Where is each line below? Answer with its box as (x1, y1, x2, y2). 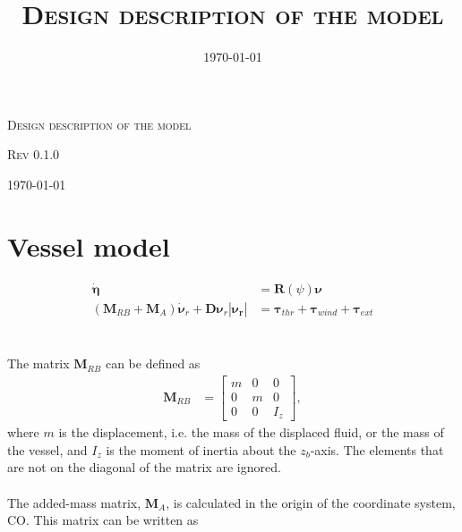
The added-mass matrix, (7, 493, 141, 511)
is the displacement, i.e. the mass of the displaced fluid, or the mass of (58, 423, 444, 442)
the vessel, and (7, 440, 88, 459)
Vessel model (7, 227, 170, 264)
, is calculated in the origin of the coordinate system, (166, 493, 456, 511)
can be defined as (105, 354, 201, 373)
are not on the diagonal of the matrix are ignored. (7, 458, 281, 477)
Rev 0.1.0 (7, 145, 60, 164)
